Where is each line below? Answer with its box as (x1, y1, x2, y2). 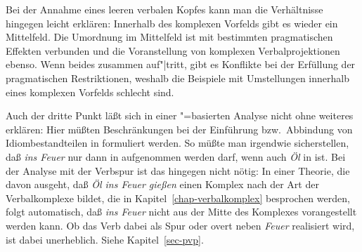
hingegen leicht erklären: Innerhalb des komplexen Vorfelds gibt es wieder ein (6, 15, 338, 30)
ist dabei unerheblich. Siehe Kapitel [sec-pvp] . (6, 232, 204, 246)
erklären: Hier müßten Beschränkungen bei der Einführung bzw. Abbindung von (6, 121, 353, 136)
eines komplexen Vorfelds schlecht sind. (6, 84, 174, 99)
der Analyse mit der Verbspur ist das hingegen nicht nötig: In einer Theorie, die (6, 163, 350, 178)
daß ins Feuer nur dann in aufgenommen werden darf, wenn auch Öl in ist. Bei (6, 149, 346, 164)
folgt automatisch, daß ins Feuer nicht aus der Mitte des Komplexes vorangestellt (6, 204, 357, 219)
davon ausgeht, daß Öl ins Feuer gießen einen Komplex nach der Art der (6, 177, 319, 192)
